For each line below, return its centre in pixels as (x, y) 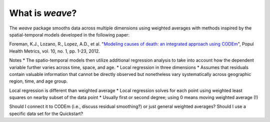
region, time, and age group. (38, 81)
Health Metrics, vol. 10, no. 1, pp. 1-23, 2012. (54, 51)
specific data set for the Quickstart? (46, 113)
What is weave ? (43, 13)
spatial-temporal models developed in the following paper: (69, 34)
